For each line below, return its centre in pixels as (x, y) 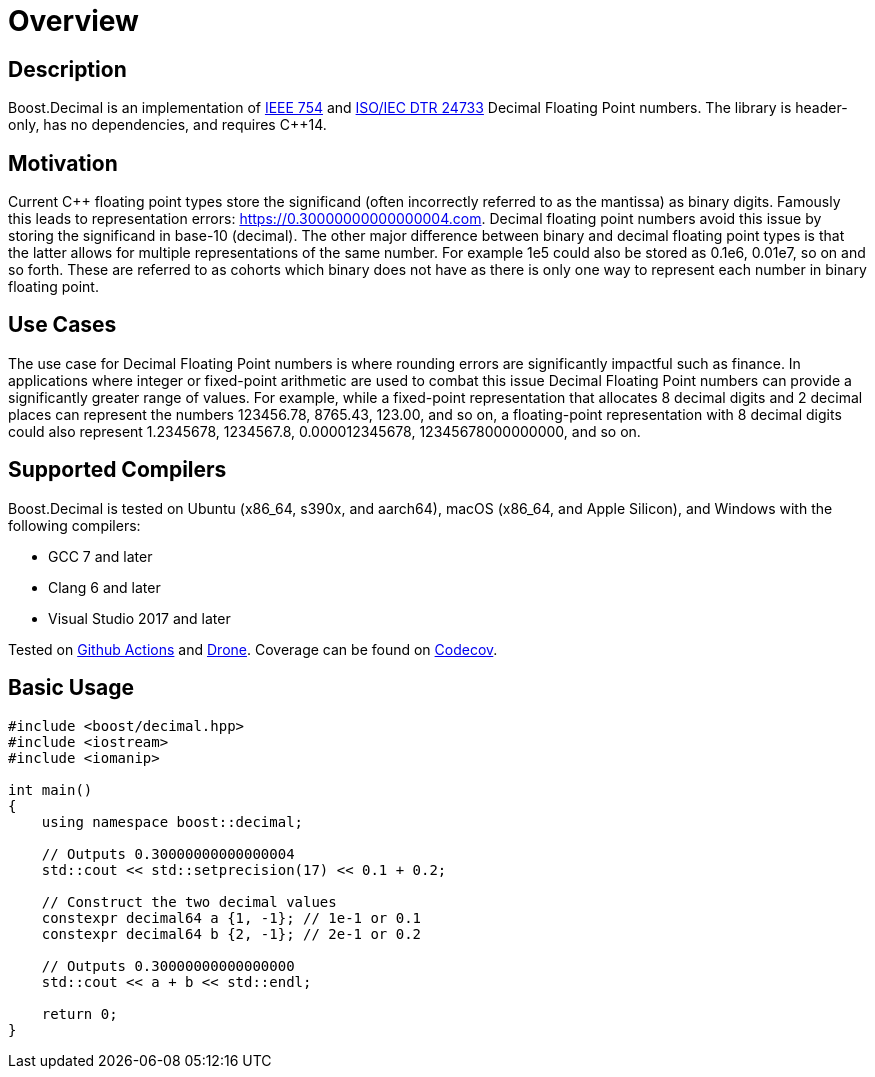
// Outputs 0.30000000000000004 (168, 853)
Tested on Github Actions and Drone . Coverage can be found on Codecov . (253, 649)
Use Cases (62, 325)
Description (67, 69)
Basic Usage (71, 688)
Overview (73, 21)
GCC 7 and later (100, 556)
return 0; (79, 1013)
